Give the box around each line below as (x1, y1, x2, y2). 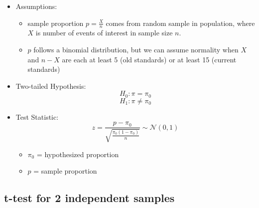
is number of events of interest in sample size (35, 27, 173, 38)
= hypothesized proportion (36, 149, 119, 159)
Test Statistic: (15, 111, 59, 122)
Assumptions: (15, 1, 57, 11)
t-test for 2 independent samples (4, 190, 175, 206)
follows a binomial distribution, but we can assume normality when (33, 44, 239, 55)
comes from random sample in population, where (106, 17, 255, 28)
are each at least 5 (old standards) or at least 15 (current (62, 54, 237, 64)
